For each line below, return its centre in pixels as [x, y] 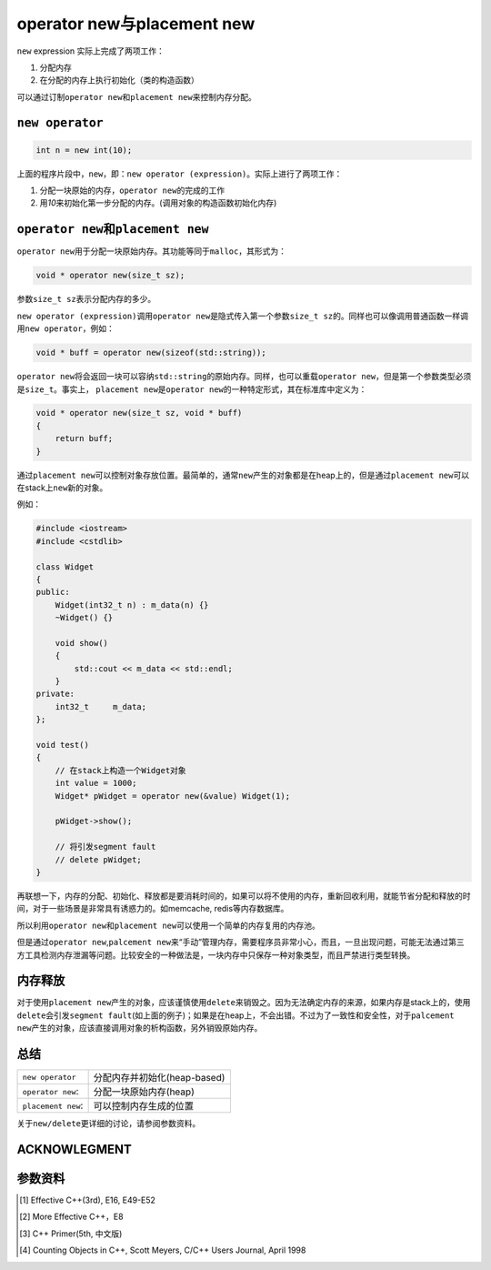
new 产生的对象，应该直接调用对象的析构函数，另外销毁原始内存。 [140, 1028]
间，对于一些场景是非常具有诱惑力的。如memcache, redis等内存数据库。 [153, 909]
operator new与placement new [136, 24]
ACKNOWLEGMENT [74, 1149]
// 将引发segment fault [105, 847]
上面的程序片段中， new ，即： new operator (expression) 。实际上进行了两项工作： [180, 174]
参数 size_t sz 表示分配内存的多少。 [86, 299]
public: [53, 592]
